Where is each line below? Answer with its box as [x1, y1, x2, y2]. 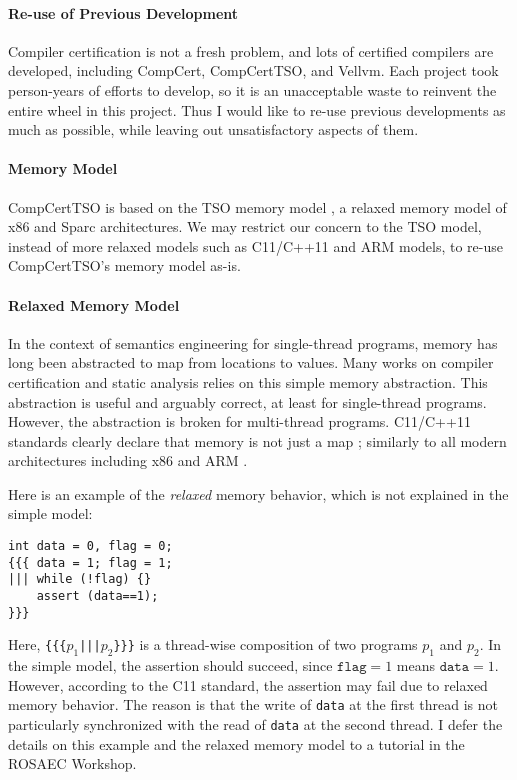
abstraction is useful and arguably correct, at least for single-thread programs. [8, 391, 487, 412]
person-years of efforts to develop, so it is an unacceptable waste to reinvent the [8, 79, 497, 100]
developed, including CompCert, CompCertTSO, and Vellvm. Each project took [8, 60, 499, 81]
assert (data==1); [36, 589, 159, 604]
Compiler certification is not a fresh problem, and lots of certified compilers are [8, 40, 494, 61]
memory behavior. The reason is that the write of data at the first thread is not [8, 694, 499, 715]
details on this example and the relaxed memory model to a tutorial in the [8, 733, 465, 754]
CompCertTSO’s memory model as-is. [8, 255, 241, 276]
